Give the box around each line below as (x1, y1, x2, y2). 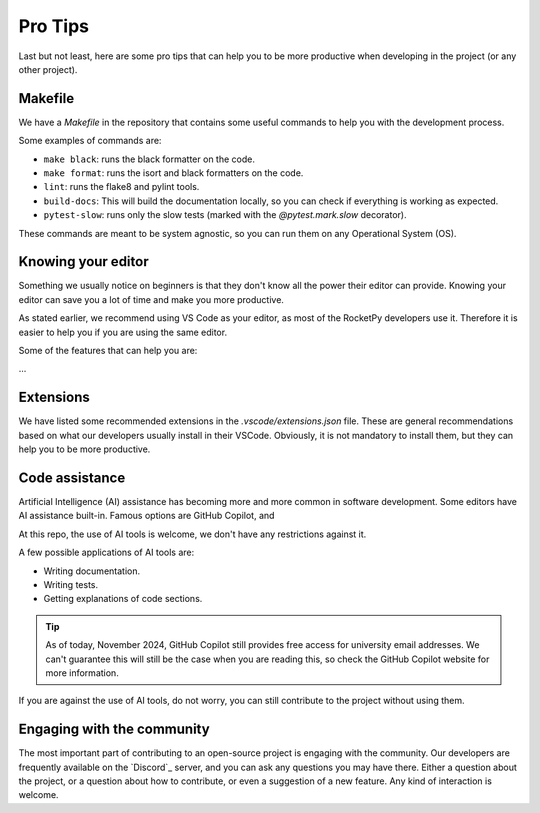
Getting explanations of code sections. (43, 593, 203, 605)
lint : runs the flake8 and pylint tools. (43, 181, 200, 193)
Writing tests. (43, 578, 99, 590)
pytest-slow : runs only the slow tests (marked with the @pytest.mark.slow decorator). (43, 209, 407, 221)
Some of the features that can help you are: (18, 345, 198, 357)
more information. (45, 666, 119, 679)
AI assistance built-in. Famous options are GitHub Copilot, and (18, 510, 275, 522)
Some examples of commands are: (18, 135, 162, 147)
